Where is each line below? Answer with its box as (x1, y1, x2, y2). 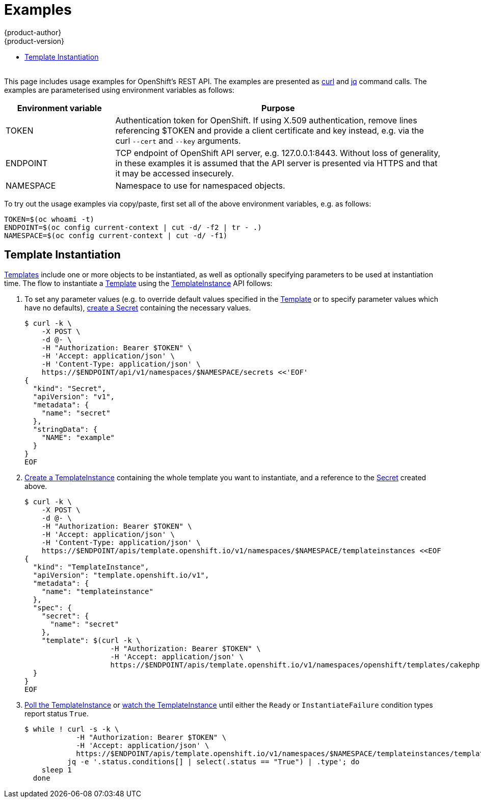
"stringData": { (33, 425, 98, 433)
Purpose (261, 102, 295, 113)
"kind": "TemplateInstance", (33, 562, 149, 571)
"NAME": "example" (41, 433, 115, 442)
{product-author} (4, 28, 62, 37)
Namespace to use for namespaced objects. (115, 180, 285, 191)
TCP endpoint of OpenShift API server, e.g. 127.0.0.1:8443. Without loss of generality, (115, 147, 441, 158)
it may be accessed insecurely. (115, 168, 234, 178)
